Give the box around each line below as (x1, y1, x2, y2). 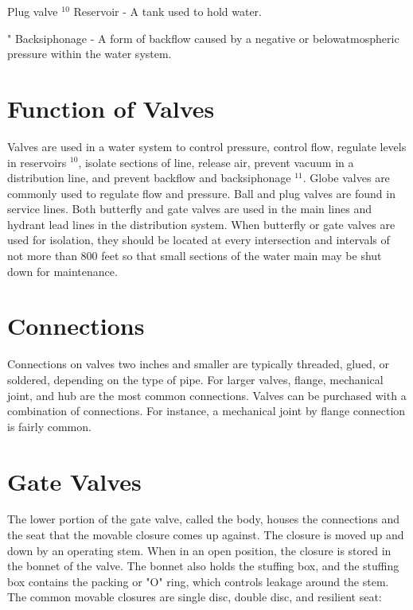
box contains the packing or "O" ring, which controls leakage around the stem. (7, 573, 389, 589)
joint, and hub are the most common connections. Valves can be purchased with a (7, 387, 407, 403)
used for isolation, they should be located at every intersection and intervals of (7, 231, 390, 248)
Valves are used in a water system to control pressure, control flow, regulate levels (7, 138, 407, 154)
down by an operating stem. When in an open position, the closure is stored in (7, 542, 392, 558)
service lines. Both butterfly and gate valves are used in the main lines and (7, 200, 372, 217)
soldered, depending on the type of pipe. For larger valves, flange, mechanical (7, 371, 384, 387)
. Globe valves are (302, 169, 390, 186)
